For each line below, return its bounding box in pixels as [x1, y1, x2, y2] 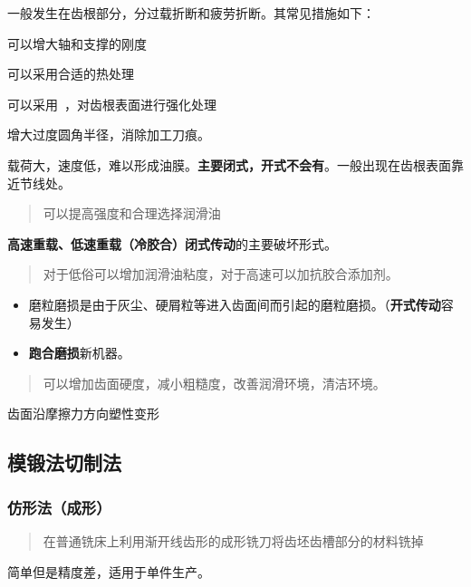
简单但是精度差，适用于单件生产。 [7, 562, 210, 581]
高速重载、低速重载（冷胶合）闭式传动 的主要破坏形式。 [7, 234, 337, 253]
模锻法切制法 [7, 448, 121, 476]
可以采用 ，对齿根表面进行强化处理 [7, 94, 216, 113]
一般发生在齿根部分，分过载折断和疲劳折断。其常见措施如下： [7, 4, 375, 22]
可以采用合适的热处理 [7, 64, 134, 83]
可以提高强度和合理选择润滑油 [43, 204, 221, 223]
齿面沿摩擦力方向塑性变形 [7, 404, 159, 423]
